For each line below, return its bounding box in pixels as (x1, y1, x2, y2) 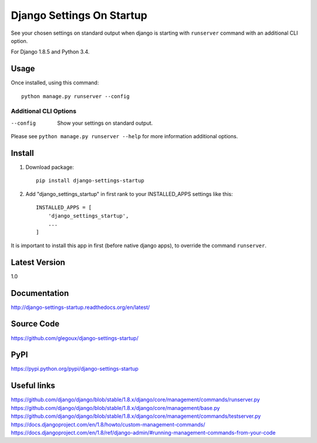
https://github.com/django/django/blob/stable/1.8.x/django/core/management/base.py (11, 404, 220, 411)
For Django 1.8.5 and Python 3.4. (11, 48, 90, 55)
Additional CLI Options (11, 107, 76, 115)
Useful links (11, 381, 56, 391)
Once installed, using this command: (11, 79, 99, 86)
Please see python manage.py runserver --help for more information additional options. (11, 133, 238, 140)
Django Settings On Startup (11, 9, 148, 22)
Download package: (25, 164, 75, 171)
